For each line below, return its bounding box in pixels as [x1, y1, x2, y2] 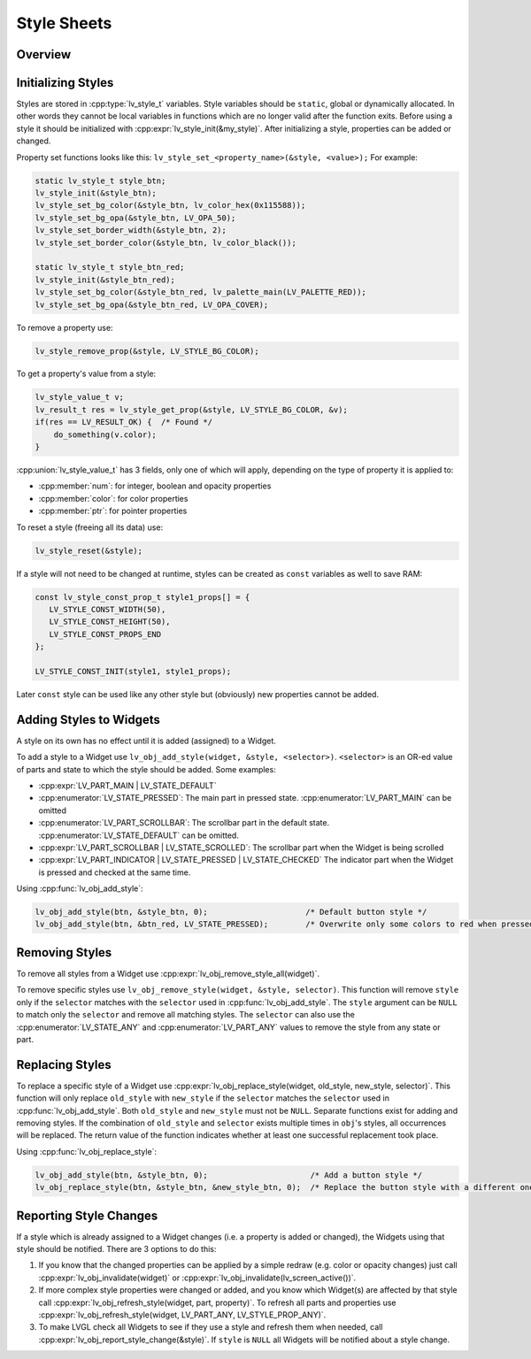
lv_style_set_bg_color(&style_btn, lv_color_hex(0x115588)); [35, 200, 306, 211]
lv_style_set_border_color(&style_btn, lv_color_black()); [35, 237, 296, 248]
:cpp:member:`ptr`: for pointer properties [38, 505, 188, 517]
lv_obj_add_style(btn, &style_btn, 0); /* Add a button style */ [35, 1170, 423, 1180]
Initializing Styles [16, 75, 114, 90]
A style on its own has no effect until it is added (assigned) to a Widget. [16, 735, 276, 746]
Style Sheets [16, 13, 112, 33]
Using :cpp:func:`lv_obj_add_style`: [16, 883, 143, 894]
